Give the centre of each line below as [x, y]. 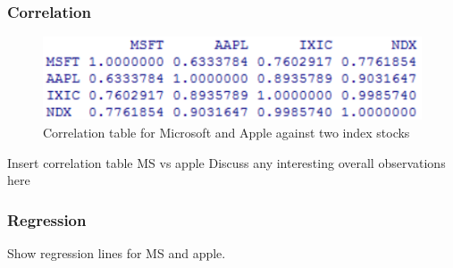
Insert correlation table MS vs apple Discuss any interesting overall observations [226, 162]
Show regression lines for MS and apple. [117, 253]
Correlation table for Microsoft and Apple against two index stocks [226, 133]
